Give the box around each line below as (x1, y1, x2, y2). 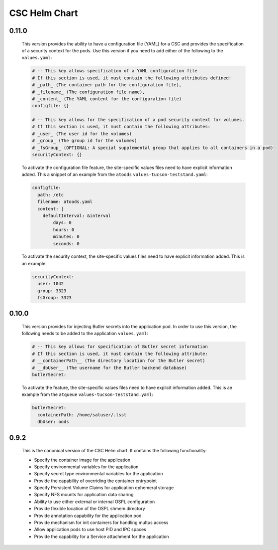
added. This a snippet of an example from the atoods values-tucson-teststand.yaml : (21, 172, 208, 178)
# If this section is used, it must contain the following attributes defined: (32, 75, 232, 81)
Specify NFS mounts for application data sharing (34, 492, 134, 498)
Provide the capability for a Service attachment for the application (34, 534, 169, 540)
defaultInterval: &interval (42, 212, 111, 218)
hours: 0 (53, 227, 75, 232)
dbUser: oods (37, 419, 69, 425)
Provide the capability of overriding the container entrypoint (34, 478, 157, 484)
